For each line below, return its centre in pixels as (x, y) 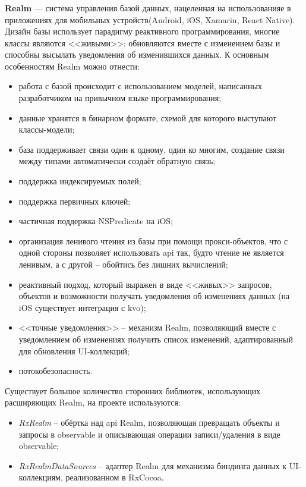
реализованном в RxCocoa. (115, 477)
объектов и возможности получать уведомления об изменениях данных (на (154, 296)
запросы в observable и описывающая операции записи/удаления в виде (149, 434)
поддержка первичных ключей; (75, 201)
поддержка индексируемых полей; (80, 181)
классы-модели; (47, 129)
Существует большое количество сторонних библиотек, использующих (133, 390)
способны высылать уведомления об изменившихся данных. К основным (137, 54)
